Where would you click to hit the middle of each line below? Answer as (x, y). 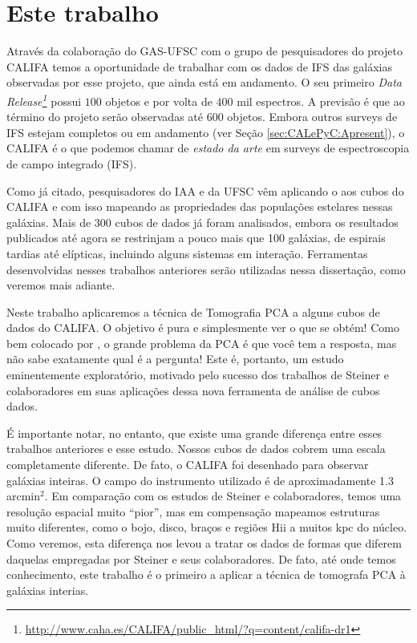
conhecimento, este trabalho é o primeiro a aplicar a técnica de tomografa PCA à (206, 574)
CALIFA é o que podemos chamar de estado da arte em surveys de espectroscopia (208, 148)
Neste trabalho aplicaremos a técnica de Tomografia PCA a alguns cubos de (193, 311)
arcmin (24, 496)
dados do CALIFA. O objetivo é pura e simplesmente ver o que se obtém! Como (203, 328)
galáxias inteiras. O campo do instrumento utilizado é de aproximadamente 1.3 (200, 480)
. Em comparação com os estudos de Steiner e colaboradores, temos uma (223, 496)
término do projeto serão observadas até (105, 117)
